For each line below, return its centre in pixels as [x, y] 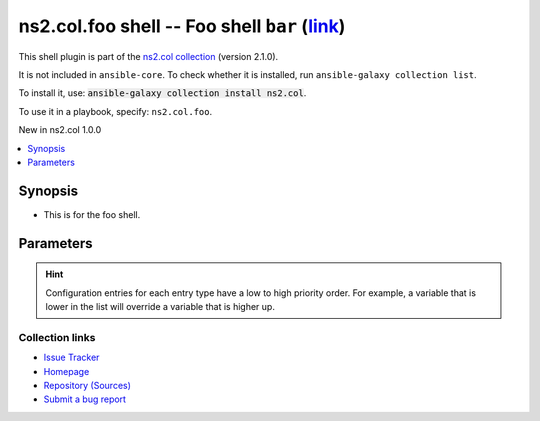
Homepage [66, 371]
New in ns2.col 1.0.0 [60, 130]
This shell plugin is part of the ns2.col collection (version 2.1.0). [148, 56]
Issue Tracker [71, 357]
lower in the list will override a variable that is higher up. [160, 306]
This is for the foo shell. [92, 214]
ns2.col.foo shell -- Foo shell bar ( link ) [182, 26]
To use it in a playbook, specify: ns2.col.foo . [115, 111]
